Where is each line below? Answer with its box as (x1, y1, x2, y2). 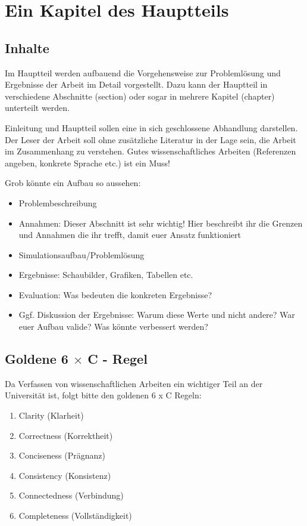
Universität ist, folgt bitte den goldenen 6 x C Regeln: (5, 389, 202, 401)
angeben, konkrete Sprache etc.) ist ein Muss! (5, 156, 170, 169)
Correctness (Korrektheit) (18, 429, 113, 441)
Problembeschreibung (18, 196, 97, 209)
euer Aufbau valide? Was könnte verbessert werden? (18, 320, 208, 333)
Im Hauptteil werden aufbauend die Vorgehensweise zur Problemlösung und (5, 66, 281, 79)
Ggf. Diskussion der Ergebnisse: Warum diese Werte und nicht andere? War (18, 308, 295, 321)
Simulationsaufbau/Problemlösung (18, 248, 145, 261)
